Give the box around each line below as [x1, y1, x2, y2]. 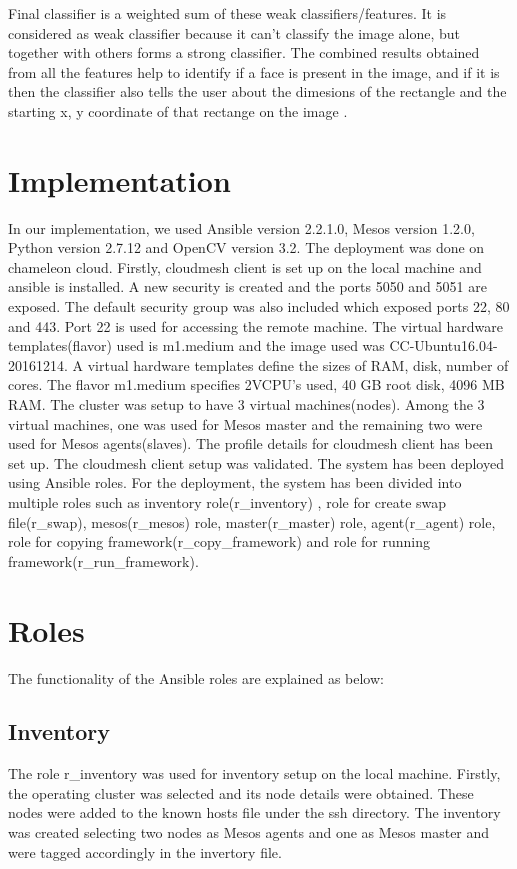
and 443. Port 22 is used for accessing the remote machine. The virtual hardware [8, 315, 503, 336]
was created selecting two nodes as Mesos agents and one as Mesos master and [8, 822, 490, 843]
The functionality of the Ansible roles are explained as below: [8, 667, 384, 688]
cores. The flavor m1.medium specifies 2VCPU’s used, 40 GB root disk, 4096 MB [8, 374, 505, 395]
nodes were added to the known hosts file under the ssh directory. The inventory [8, 802, 501, 823]
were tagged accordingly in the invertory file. [8, 841, 282, 862]
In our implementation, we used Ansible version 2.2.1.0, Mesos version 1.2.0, [8, 217, 475, 238]
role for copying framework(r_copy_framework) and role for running [8, 531, 431, 552]
